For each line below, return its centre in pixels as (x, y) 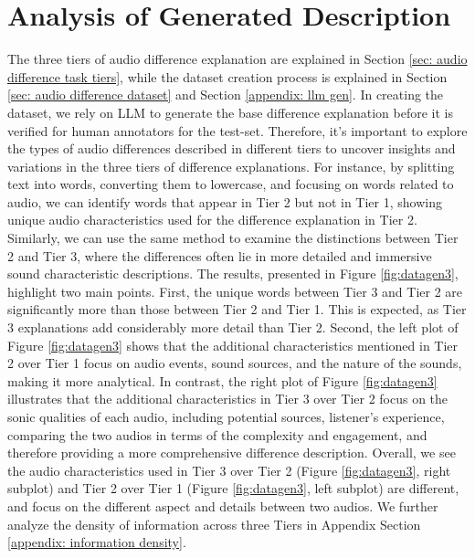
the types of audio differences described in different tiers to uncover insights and (232, 148)
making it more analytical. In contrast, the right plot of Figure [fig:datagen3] (222, 380)
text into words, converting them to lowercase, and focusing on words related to (231, 184)
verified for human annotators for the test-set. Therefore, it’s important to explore (237, 130)
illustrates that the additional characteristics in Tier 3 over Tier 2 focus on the (228, 399)
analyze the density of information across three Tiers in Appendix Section (214, 524)
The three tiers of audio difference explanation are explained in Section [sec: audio (237, 59)
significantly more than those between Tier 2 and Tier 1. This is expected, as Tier (237, 309)
